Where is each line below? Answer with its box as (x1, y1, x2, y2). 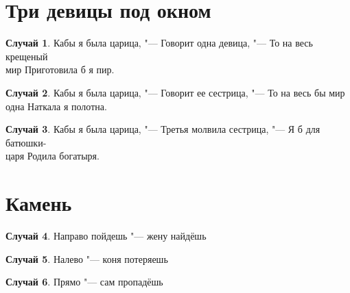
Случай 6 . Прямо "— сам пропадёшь (5, 275, 163, 289)
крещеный (5, 49, 48, 63)
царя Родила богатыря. (5, 149, 100, 163)
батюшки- (5, 135, 47, 149)
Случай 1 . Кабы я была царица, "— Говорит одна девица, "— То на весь (5, 36, 313, 50)
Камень (5, 189, 72, 217)
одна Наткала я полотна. (5, 99, 107, 113)
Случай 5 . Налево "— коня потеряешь (5, 251, 168, 266)
